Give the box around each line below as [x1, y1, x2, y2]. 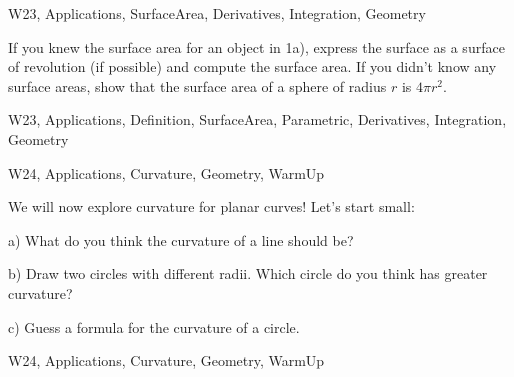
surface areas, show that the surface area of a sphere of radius [8, 75, 387, 96]
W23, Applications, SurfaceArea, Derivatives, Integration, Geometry [8, 3, 426, 23]
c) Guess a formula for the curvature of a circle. [8, 316, 300, 337]
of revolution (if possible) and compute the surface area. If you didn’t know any [8, 56, 497, 77]
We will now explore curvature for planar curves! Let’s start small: [8, 196, 415, 217]
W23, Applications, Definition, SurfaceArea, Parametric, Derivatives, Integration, [8, 109, 507, 130]
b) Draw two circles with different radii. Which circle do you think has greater [8, 263, 488, 284]
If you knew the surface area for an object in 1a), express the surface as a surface [8, 36, 505, 57]
